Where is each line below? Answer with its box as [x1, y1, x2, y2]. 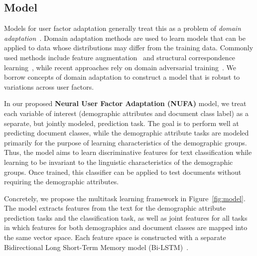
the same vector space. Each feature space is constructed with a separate [4, 232, 226, 243]
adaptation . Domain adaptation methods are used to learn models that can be [4, 32, 246, 43]
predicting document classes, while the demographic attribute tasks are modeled [4, 128, 249, 138]
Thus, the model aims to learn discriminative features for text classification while [4, 147, 252, 157]
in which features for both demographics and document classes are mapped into [4, 222, 248, 233]
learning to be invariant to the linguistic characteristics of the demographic [4, 156, 233, 167]
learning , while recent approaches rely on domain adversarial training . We [4, 62, 236, 72]
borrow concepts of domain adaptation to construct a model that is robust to [4, 72, 240, 82]
